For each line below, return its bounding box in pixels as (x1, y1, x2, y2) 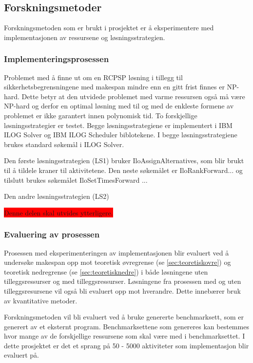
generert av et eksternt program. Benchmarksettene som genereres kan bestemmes (4, 321, 249, 331)
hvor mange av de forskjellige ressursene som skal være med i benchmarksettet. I (4, 331, 245, 341)
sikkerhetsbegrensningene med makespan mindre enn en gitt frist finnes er (4, 82, 225, 92)
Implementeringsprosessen (4, 53, 109, 65)
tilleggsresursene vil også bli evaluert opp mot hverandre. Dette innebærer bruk (4, 285, 241, 296)
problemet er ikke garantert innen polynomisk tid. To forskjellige (4, 110, 197, 120)
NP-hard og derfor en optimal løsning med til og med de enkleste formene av (4, 101, 234, 111)
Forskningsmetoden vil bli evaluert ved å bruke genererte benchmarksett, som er (4, 312, 244, 322)
